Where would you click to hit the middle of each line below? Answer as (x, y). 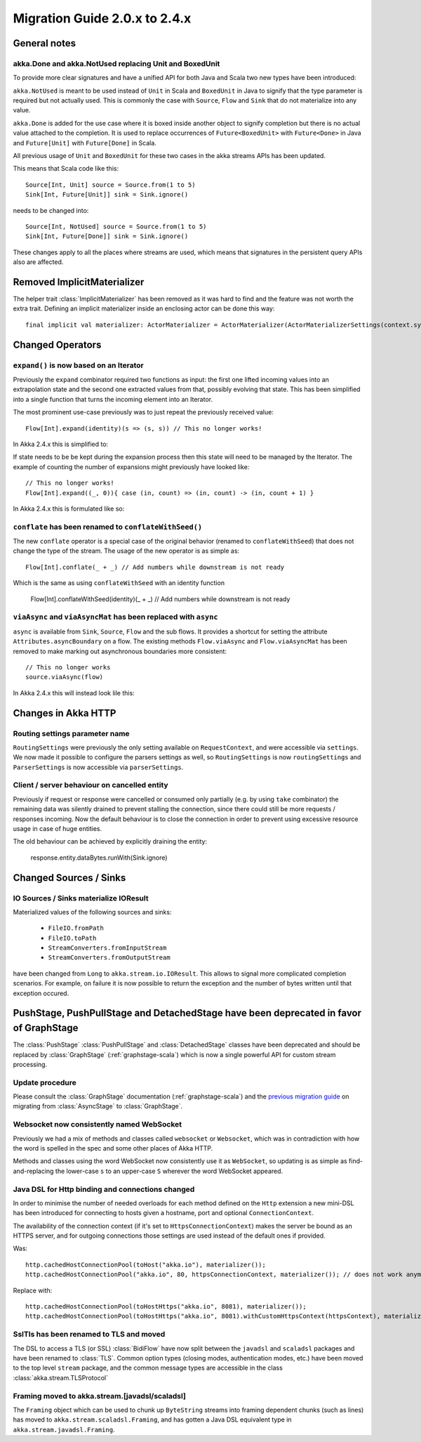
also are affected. (38, 262)
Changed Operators (57, 345)
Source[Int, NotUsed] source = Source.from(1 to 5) (116, 227)
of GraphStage (46, 1028)
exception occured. (41, 993)
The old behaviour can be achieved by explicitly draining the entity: (110, 841)
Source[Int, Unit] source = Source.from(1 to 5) (111, 185)
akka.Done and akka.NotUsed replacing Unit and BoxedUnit (116, 63)
